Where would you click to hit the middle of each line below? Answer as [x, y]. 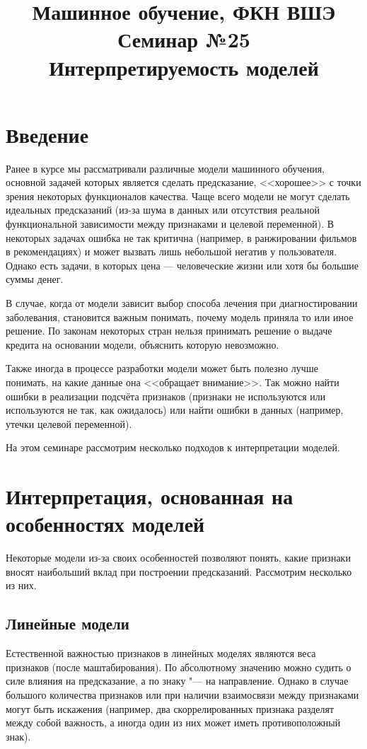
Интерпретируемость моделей [184, 67]
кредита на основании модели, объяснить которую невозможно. [142, 344]
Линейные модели [68, 623]
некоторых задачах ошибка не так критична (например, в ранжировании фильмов [181, 237]
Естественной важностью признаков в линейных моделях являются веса [161, 653]
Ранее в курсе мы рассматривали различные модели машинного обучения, [165, 168]
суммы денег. [35, 279]
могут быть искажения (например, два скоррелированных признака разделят [170, 708]
